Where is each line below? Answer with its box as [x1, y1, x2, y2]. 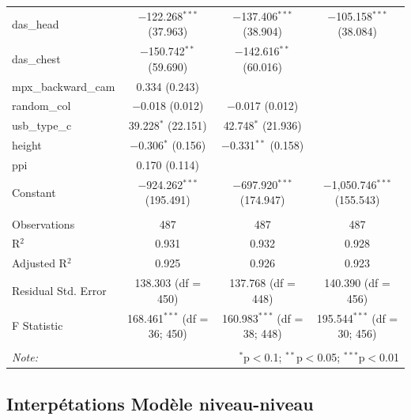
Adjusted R [12, 255, 67, 271]
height [12, 137, 42, 153]
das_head [12, 15, 59, 32]
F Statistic [12, 317, 63, 334]
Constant [12, 184, 56, 200]
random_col [12, 97, 71, 114]
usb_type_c [12, 117, 72, 134]
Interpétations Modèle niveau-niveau [6, 391, 314, 415]
